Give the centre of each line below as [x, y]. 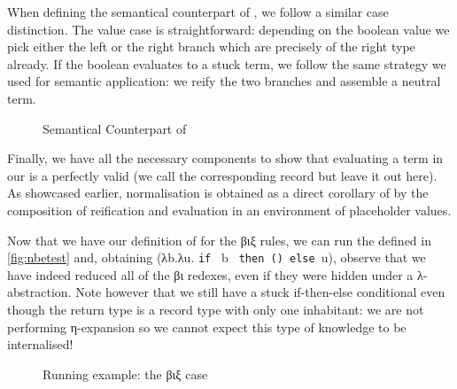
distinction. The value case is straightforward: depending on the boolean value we [228, 29]
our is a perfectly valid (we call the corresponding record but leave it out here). [222, 175]
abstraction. [39, 292]
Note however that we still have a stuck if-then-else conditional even [260, 292]
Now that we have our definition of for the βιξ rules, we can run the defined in [219, 240]
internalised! [40, 344]
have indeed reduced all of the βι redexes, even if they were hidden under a [210, 274]
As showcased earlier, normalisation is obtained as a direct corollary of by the [218, 193]
